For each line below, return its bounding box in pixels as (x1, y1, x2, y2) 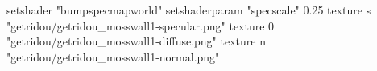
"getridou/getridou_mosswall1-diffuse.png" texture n (6, 33, 266, 49)
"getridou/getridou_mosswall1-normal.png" (6, 48, 220, 65)
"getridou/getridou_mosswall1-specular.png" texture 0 (6, 17, 275, 34)
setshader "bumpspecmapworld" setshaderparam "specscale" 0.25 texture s (6, 2, 371, 18)
